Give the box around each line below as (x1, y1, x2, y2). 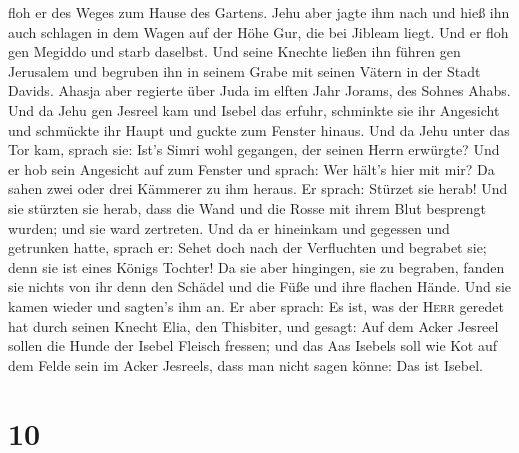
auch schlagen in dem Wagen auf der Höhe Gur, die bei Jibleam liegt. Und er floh (8, 21, 509, 42)
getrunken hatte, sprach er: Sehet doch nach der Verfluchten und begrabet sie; (8, 237, 487, 258)
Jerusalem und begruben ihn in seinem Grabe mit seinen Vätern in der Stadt (8, 60, 481, 81)
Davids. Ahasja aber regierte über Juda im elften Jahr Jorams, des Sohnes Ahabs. (8, 80, 511, 101)
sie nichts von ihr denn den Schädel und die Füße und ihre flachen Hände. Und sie (8, 276, 512, 297)
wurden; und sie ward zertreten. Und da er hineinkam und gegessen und (8, 217, 450, 238)
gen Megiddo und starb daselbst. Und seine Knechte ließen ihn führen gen (8, 41, 461, 62)
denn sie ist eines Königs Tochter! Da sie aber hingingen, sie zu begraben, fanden (8, 256, 505, 277)
